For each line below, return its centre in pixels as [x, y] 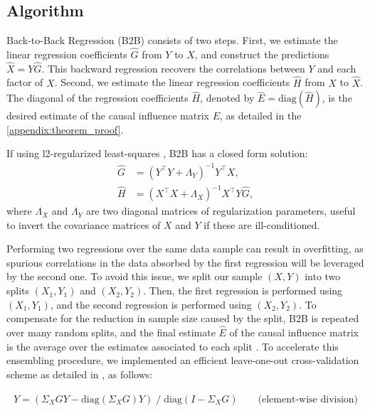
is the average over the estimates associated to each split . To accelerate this [173, 346]
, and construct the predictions [262, 54]
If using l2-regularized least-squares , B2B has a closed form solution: [157, 153]
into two [323, 276]
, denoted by [227, 98]
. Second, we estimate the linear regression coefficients [172, 82]
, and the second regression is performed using [151, 304]
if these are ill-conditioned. [262, 224]
